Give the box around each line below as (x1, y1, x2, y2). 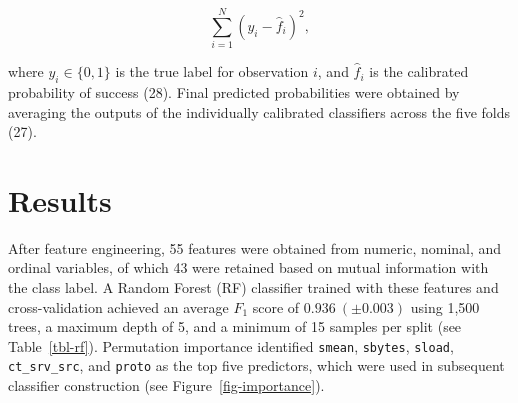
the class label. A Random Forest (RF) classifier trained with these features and (8, 277, 499, 298)
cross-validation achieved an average (8, 296, 229, 317)
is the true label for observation (115, 61, 309, 82)
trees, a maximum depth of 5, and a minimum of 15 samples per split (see (8, 316, 462, 337)
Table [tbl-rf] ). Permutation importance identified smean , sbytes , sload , (8, 335, 454, 356)
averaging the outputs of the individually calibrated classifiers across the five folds (8, 101, 510, 122)
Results (8, 179, 112, 220)
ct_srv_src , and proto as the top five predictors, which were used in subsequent (8, 355, 505, 376)
